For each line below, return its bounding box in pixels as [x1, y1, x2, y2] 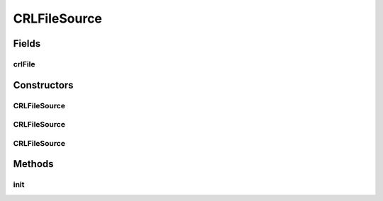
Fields [13, 38, 41, 50]
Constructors [13, 79, 74, 91]
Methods [13, 158, 54, 170]
